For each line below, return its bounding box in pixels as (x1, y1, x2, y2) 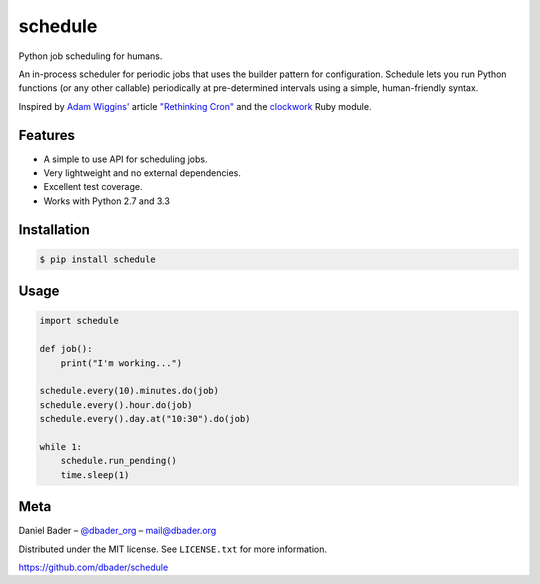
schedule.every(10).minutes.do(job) (39, 385, 220, 397)
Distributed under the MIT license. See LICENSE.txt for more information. (18, 543, 327, 555)
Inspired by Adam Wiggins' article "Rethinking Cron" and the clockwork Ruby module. (18, 100, 372, 112)
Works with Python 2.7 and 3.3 (43, 195, 170, 207)
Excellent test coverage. (43, 181, 143, 193)
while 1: (39, 441, 83, 452)
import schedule (39, 315, 120, 327)
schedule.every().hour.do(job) (39, 399, 194, 410)
